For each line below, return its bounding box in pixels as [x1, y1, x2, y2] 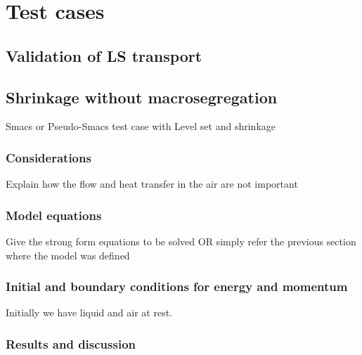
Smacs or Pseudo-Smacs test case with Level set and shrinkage [6, 119, 276, 134]
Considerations [6, 148, 91, 166]
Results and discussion [6, 335, 136, 352]
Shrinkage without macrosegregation [6, 86, 278, 108]
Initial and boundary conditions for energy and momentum [6, 278, 348, 295]
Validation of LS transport [6, 44, 202, 66]
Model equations [6, 206, 102, 224]
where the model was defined [6, 247, 130, 262]
